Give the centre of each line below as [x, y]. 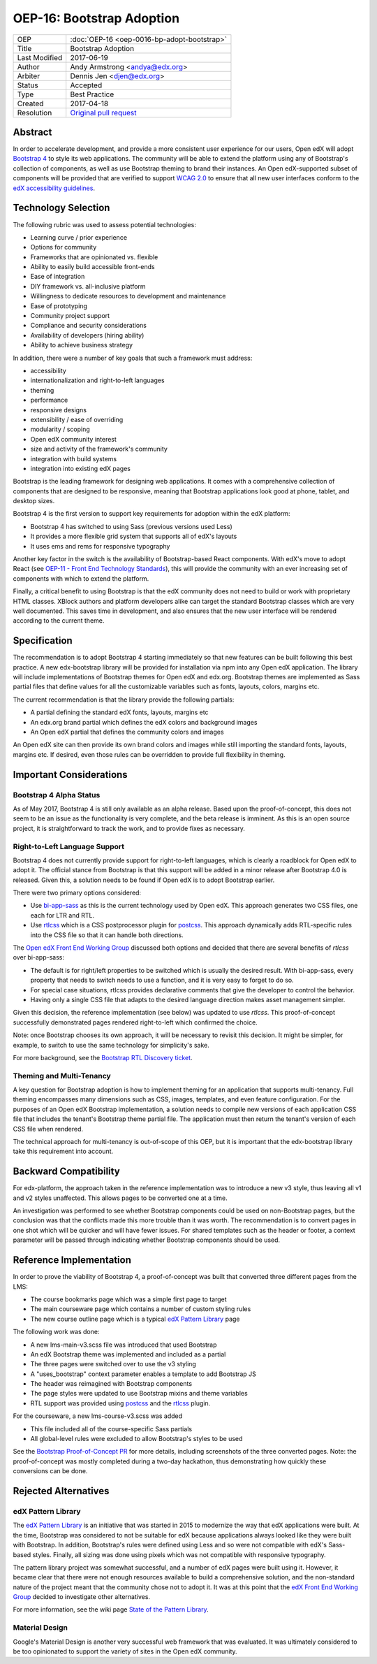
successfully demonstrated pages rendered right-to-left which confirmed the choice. [135, 1022]
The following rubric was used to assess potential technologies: [105, 224]
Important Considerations [71, 775]
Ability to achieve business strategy [81, 345]
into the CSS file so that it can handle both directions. [107, 935]
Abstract [32, 132]
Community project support [70, 316]
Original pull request [103, 113]
